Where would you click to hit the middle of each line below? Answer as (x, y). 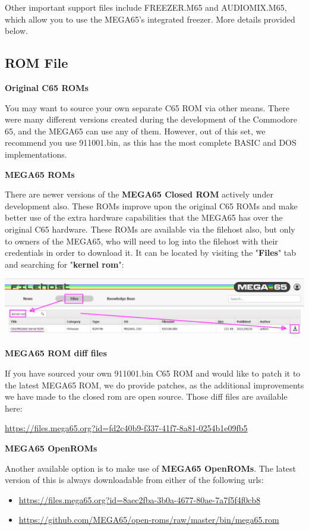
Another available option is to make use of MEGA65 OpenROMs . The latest (151, 468)
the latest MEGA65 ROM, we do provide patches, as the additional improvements (154, 385)
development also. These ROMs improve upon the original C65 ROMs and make (151, 206)
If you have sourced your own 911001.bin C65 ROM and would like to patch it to (153, 373)
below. (16, 31)
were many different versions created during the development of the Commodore (151, 119)
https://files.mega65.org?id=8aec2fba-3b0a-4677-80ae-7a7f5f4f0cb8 (140, 499)
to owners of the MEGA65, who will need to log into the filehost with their (141, 241)
